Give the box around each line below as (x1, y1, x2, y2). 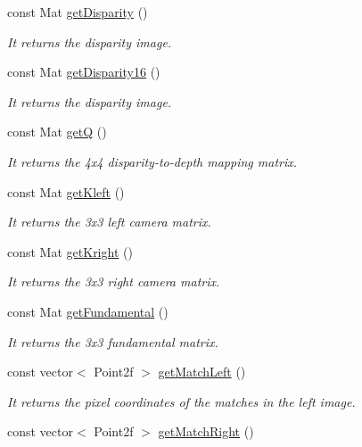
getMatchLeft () (158, 362, 246, 381)
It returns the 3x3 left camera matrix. (7, 212, 211, 231)
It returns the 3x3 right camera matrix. (7, 272, 220, 291)
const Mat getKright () (7, 242, 133, 261)
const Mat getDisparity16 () (7, 62, 160, 81)
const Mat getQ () (7, 122, 107, 141)
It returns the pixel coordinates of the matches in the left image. (7, 392, 356, 410)
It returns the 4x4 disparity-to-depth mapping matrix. (7, 152, 298, 170)
